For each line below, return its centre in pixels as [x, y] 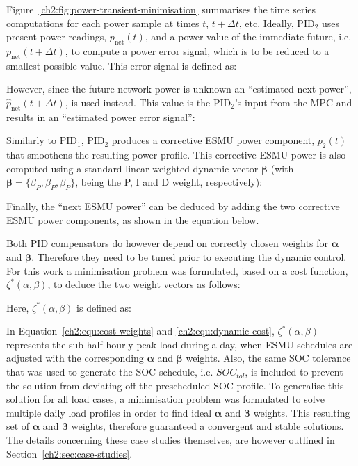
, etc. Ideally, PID [277, 23]
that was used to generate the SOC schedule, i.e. [110, 372]
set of [18, 426]
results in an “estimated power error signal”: [101, 116]
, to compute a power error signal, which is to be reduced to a [197, 50]
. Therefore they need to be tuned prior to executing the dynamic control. [189, 256]
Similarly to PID [42, 140]
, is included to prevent [294, 372]
